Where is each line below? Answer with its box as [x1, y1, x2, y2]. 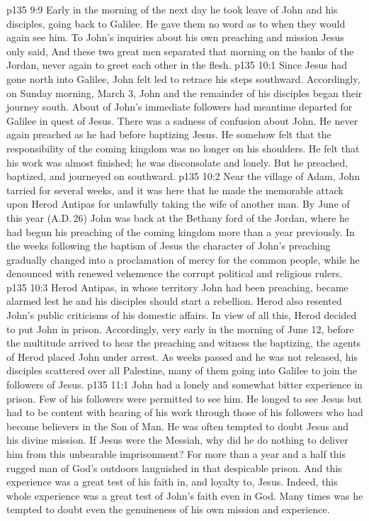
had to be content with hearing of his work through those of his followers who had [6, 405, 363, 420]
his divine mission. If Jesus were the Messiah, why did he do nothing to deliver [6, 432, 348, 447]
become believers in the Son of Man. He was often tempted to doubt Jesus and [6, 418, 349, 433]
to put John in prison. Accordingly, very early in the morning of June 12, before [6, 321, 354, 336]
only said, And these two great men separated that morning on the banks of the [6, 43, 354, 58]
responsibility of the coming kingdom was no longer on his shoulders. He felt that [6, 140, 360, 155]
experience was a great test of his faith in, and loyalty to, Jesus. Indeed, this [6, 474, 338, 489]
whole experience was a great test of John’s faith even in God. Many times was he [6, 488, 363, 503]
